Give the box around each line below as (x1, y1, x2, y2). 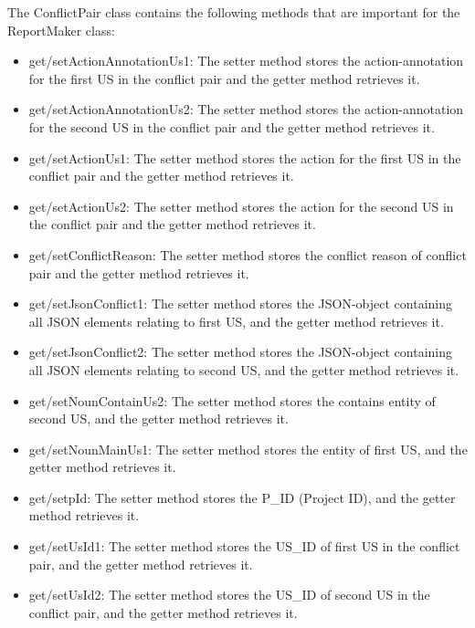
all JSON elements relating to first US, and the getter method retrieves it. (28, 311, 444, 330)
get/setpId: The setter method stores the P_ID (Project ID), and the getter (28, 487, 456, 507)
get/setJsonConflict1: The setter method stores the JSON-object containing (28, 294, 453, 313)
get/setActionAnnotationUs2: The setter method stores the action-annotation (28, 99, 464, 119)
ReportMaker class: (7, 20, 115, 39)
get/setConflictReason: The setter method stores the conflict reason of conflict (28, 245, 467, 264)
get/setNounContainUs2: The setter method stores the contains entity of (28, 391, 436, 410)
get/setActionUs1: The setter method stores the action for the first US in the (28, 148, 461, 167)
